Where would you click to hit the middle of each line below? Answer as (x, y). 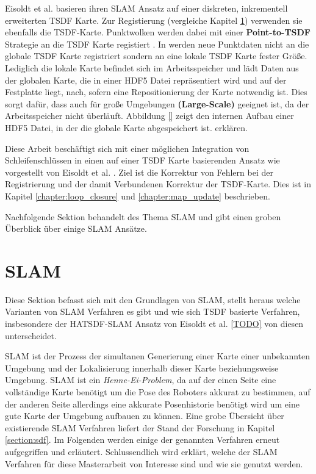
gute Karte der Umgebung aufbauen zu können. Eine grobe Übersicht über (145, 416)
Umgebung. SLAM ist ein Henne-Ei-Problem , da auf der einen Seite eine (141, 380)
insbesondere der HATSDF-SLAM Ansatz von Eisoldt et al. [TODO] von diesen (154, 323)
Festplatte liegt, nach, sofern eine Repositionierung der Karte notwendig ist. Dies (156, 92)
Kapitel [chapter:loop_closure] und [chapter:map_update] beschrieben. (138, 196)
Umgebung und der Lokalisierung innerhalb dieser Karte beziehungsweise (142, 368)
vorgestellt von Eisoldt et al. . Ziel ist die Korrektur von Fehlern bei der (139, 172)
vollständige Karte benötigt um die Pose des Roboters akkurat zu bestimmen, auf (158, 391)
